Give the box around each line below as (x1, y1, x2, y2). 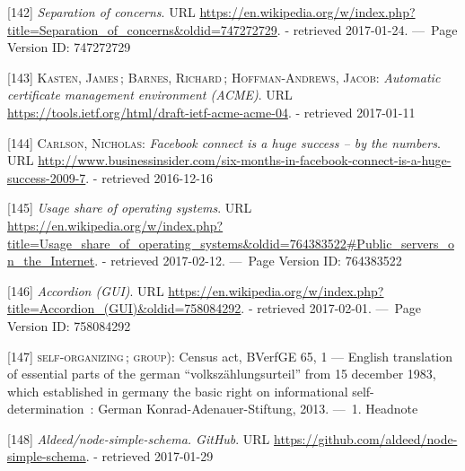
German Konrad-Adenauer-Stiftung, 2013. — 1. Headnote (98, 399, 418, 418)
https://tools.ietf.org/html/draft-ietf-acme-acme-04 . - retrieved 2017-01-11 (7, 102, 416, 121)
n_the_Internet (7, 251, 95, 270)
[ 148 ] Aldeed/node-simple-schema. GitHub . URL (7, 429, 270, 448)
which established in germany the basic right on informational (7, 381, 348, 400)
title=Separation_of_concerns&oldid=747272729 (7, 20, 277, 39)
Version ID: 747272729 (7, 38, 131, 57)
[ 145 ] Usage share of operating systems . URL (7, 198, 252, 217)
